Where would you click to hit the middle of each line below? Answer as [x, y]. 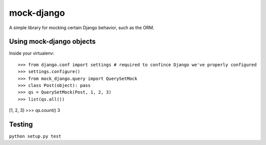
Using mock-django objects [52, 42]
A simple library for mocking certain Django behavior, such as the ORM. [82, 28]
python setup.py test [35, 136]
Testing [21, 124]
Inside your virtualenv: [32, 53]
